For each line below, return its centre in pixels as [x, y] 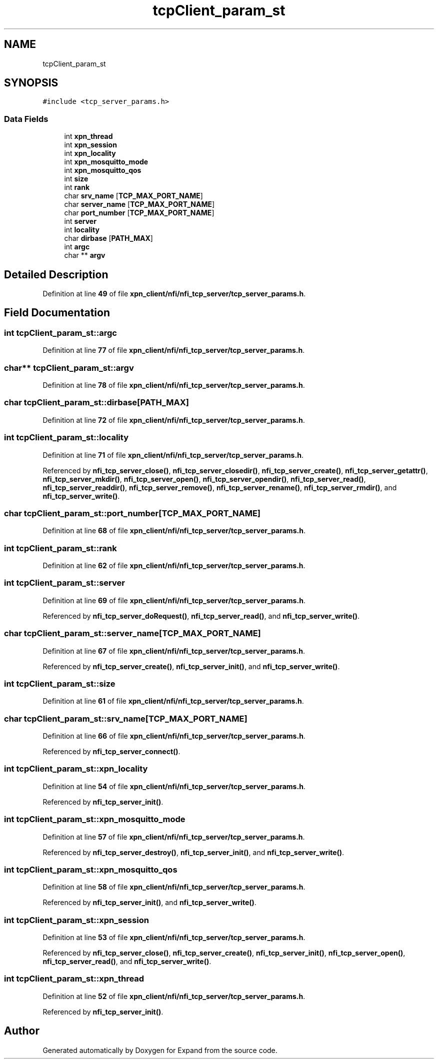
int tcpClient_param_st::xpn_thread [74, 979]
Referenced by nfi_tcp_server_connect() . [111, 751]
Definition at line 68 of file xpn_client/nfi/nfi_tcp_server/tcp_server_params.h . [174, 531]
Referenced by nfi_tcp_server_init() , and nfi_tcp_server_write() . [149, 903]
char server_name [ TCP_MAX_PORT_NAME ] [139, 204]
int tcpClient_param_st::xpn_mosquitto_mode [95, 819]
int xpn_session [90, 145]
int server [80, 221]
